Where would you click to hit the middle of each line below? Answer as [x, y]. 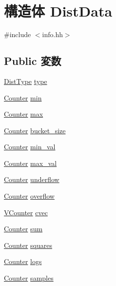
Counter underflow [32, 179]
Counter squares [28, 245]
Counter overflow [29, 196]
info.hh [52, 34]
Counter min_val [30, 147]
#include [18, 34]
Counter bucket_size [35, 130]
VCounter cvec [26, 212]
